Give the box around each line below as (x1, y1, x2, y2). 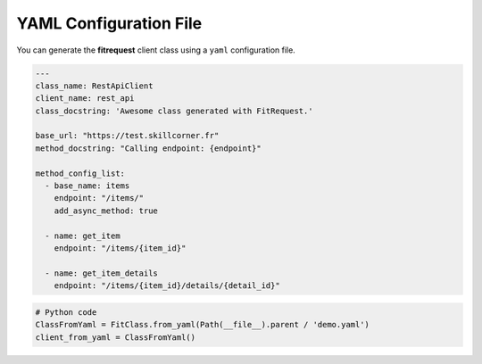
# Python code (35, 307, 97, 317)
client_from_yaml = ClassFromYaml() (35, 332, 196, 343)
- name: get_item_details (45, 268, 158, 278)
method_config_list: (35, 168, 125, 178)
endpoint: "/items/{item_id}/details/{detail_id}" (54, 281, 280, 291)
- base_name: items (45, 181, 130, 191)
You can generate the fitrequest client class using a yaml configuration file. (16, 45, 296, 55)
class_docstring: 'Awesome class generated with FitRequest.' (35, 105, 313, 116)
